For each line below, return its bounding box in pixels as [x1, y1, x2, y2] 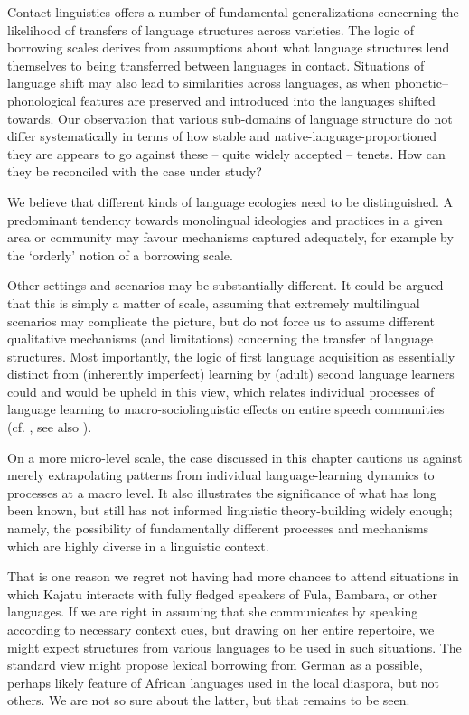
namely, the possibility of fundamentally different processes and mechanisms [7, 519, 429, 538]
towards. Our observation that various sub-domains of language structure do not [7, 108, 453, 127]
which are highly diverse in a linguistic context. [7, 536, 269, 555]
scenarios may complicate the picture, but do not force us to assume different [7, 311, 435, 330]
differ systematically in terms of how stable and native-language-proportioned [7, 127, 436, 146]
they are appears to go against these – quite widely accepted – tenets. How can [7, 144, 446, 163]
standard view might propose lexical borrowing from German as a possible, [7, 655, 423, 674]
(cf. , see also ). [7, 418, 92, 437]
